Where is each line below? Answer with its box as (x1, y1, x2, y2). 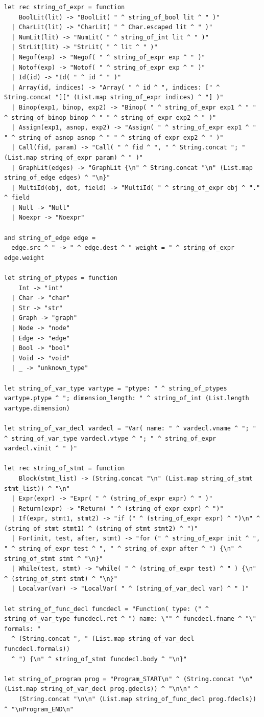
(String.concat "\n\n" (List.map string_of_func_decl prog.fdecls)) (18, 695, 256, 703)
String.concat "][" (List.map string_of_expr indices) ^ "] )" (4, 94, 224, 101)
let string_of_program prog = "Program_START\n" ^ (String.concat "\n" (4, 675, 253, 683)
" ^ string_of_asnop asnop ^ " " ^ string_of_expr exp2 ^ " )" (4, 134, 224, 141)
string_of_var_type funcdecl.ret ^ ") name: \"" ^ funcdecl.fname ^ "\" (4, 615, 256, 623)
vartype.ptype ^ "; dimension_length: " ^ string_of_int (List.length (4, 395, 249, 402)
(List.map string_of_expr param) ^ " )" (4, 154, 143, 161)
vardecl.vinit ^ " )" (4, 445, 78, 452)
